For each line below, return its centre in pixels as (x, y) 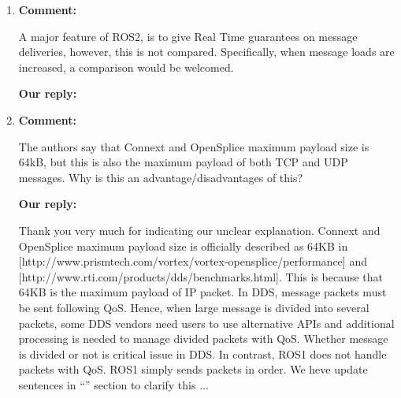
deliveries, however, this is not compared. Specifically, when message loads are (206, 52)
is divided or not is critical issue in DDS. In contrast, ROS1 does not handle (202, 353)
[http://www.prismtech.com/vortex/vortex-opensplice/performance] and (193, 261)
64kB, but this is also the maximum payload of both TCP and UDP (183, 162)
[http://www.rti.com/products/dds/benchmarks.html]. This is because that (201, 276)
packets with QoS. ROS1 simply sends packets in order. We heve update (193, 369)
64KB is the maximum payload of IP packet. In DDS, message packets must (202, 292)
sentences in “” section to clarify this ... (113, 384)
